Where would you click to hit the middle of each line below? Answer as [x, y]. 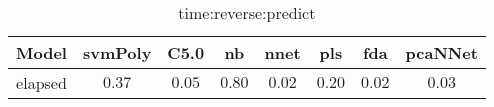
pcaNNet [441, 52]
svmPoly [117, 52]
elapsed [41, 82]
